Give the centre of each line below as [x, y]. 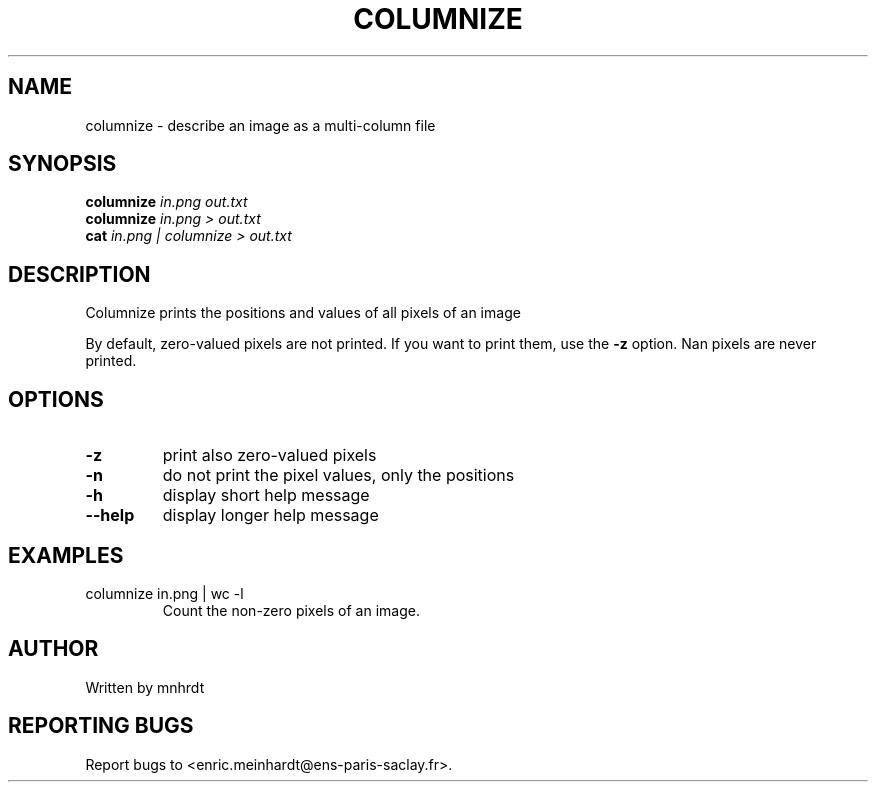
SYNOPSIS [62, 164]
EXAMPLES [66, 555]
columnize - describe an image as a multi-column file [260, 125]
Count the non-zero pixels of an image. [291, 610]
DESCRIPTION [79, 274]
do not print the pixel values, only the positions [338, 475]
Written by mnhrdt [145, 687]
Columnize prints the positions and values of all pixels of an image [303, 313]
